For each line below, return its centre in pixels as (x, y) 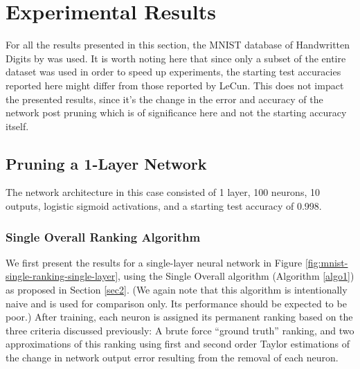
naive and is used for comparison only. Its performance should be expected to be (176, 303)
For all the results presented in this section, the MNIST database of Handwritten (178, 45)
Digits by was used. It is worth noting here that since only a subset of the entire (176, 58)
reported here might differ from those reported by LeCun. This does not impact (175, 85)
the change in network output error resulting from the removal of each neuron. (172, 358)
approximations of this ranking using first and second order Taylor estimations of (178, 344)
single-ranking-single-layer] (62, 276)
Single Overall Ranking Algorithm (103, 236)
